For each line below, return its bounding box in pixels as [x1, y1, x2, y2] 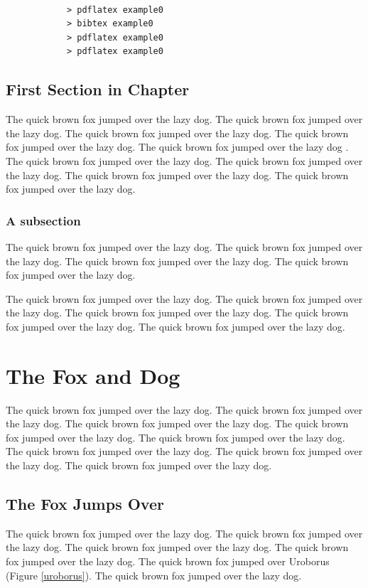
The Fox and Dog [6, 360, 180, 390]
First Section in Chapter [6, 78, 190, 100]
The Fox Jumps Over [6, 493, 164, 514]
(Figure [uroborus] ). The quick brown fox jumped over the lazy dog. [6, 567, 302, 582]
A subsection [6, 211, 81, 229]
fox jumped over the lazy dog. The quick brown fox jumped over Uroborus [6, 554, 330, 568]
